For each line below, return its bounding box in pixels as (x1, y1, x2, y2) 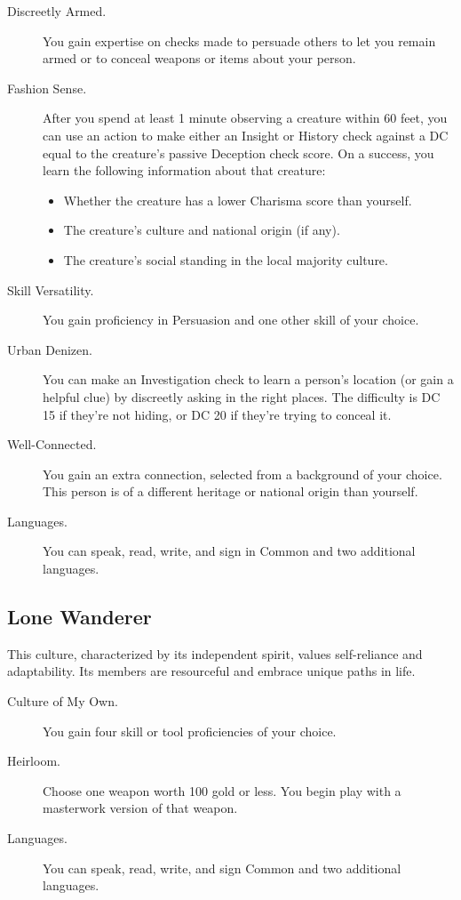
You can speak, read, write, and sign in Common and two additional (43, 542, 416, 560)
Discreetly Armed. (7, 2, 107, 20)
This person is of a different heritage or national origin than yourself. (43, 482, 418, 501)
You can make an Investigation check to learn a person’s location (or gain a (43, 370, 454, 389)
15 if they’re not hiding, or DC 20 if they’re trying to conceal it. (43, 405, 392, 423)
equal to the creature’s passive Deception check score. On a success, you (43, 143, 434, 162)
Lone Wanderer (7, 603, 152, 631)
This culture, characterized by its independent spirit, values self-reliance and (7, 644, 423, 663)
